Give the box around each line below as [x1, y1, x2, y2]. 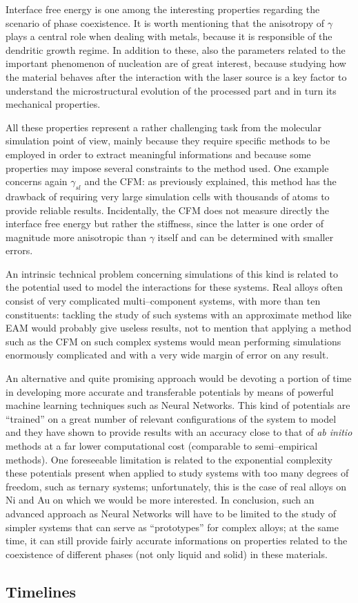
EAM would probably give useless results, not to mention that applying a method [6, 320, 352, 335]
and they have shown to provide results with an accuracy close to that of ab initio [6, 425, 352, 439]
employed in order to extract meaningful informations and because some [6, 146, 311, 161]
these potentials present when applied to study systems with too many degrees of [6, 466, 349, 480]
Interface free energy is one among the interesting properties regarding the [6, 2, 320, 16]
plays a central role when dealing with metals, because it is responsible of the [6, 29, 332, 44]
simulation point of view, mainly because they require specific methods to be [6, 133, 330, 148]
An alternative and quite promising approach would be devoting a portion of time [6, 371, 352, 385]
